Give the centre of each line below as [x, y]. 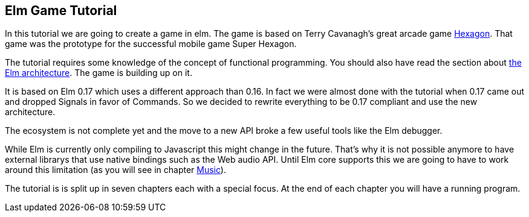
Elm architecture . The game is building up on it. [99, 73]
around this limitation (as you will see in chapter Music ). [115, 170]
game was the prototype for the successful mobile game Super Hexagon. [151, 44]
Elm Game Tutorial [61, 11]
